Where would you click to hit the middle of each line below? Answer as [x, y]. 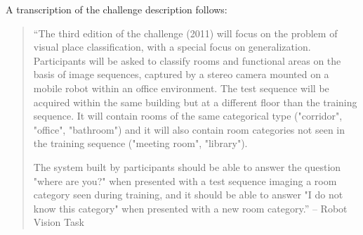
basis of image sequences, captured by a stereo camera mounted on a [181, 74]
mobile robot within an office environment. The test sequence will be [181, 88]
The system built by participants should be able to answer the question [187, 166]
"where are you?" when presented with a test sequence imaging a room [185, 180]
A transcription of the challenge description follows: [117, 9]
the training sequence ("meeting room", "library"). [140, 143]
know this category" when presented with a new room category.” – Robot [190, 208]
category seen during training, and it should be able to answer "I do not [188, 195]
